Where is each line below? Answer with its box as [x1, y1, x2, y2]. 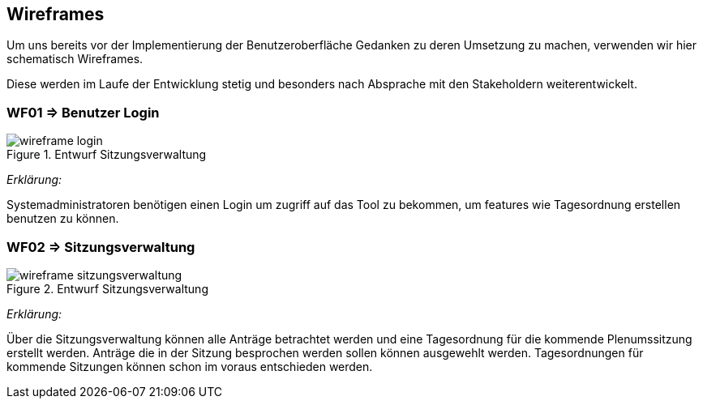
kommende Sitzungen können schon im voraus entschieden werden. [6, 359, 373, 373]
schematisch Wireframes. [6, 52, 144, 66]
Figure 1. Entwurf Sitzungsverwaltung [6, 147, 207, 162]
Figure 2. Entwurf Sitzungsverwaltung [6, 281, 208, 296]
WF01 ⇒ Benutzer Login [6, 104, 160, 121]
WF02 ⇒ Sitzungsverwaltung [6, 238, 195, 255]
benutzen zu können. [6, 211, 119, 226]
